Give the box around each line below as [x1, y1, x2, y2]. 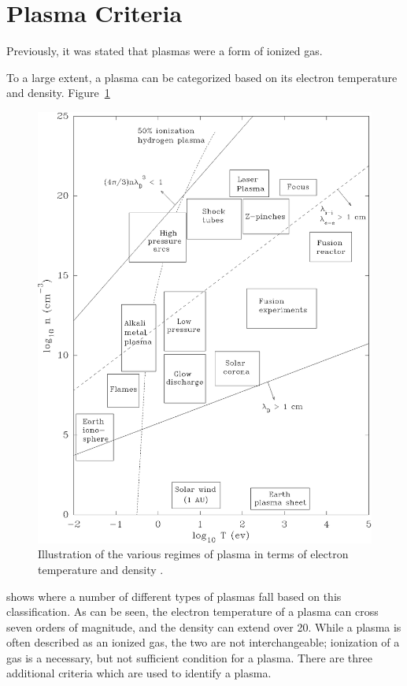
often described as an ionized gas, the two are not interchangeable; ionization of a [6, 634, 400, 651]
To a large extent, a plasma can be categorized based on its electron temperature [6, 69, 398, 85]
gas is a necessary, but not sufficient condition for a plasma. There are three [6, 649, 372, 665]
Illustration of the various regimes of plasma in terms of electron [38, 546, 349, 562]
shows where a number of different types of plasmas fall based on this [6, 587, 342, 604]
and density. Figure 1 [6, 84, 110, 101]
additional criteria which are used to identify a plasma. [6, 665, 272, 681]
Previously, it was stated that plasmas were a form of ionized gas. [6, 43, 323, 59]
